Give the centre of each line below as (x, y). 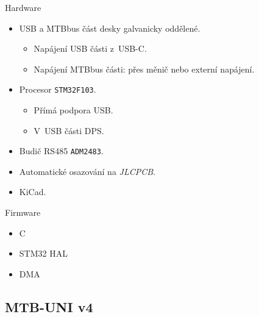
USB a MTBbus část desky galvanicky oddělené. (110, 28)
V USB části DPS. (69, 130)
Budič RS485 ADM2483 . (61, 151)
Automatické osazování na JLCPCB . (87, 171)
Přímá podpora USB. (73, 110)
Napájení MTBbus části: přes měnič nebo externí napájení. (144, 69)
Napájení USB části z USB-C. (90, 48)
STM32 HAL (43, 253)
